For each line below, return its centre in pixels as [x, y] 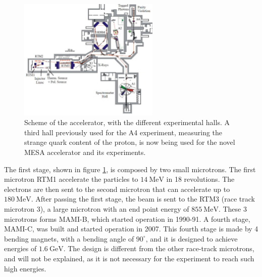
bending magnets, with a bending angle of [69, 238]
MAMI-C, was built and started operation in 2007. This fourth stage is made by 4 [131, 229]
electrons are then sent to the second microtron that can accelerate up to [117, 189]
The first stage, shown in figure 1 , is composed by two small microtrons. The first [130, 169]
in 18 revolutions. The [200, 179]
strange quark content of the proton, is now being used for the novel [130, 142]
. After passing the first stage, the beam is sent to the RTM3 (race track [143, 199]
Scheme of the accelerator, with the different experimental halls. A [127, 122]
